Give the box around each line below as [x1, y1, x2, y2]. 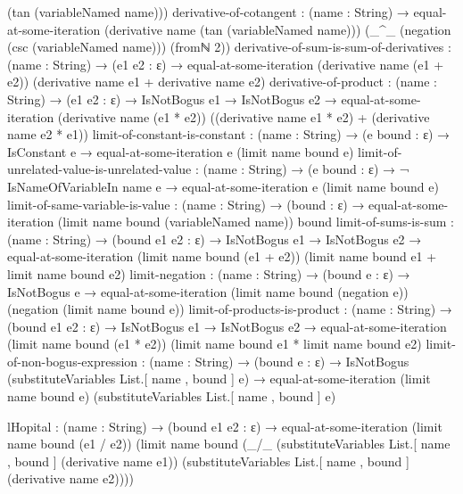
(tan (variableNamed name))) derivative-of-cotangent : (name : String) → [7, 3, 409, 21]
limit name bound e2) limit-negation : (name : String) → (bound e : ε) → [7, 264, 410, 283]
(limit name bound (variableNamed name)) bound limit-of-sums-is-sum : [57, 212, 454, 231]
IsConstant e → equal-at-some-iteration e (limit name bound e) [7, 142, 354, 161]
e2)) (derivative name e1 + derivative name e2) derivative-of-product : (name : [7, 72, 437, 91]
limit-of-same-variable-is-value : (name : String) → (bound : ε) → [7, 194, 365, 213]
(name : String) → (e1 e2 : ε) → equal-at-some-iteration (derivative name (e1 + [7, 54, 444, 73]
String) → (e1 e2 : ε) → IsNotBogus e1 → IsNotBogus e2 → [7, 89, 337, 108]
